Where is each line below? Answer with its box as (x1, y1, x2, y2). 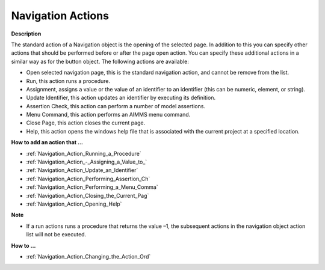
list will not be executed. (26, 231, 87, 238)
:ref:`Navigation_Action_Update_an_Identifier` (26, 167, 138, 174)
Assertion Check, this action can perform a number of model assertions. (26, 102, 206, 109)
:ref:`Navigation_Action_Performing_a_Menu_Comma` (26, 183, 159, 191)
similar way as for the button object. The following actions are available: (11, 58, 189, 65)
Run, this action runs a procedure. (26, 77, 111, 84)
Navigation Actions (11, 9, 110, 22)
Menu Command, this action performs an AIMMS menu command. (26, 111, 191, 118)
